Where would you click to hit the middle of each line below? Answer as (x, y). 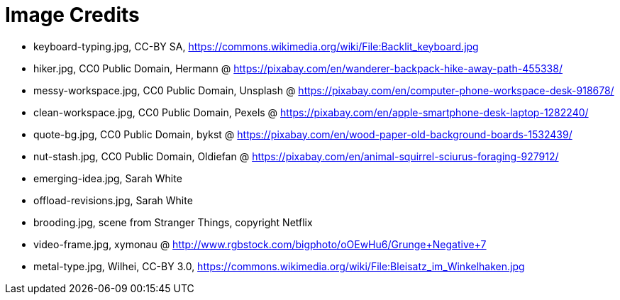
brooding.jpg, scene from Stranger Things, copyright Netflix (173, 222)
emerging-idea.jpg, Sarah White (108, 178)
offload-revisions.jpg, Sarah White (113, 200)
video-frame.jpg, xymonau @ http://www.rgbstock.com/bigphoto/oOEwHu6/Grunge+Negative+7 (260, 244)
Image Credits (72, 15)
